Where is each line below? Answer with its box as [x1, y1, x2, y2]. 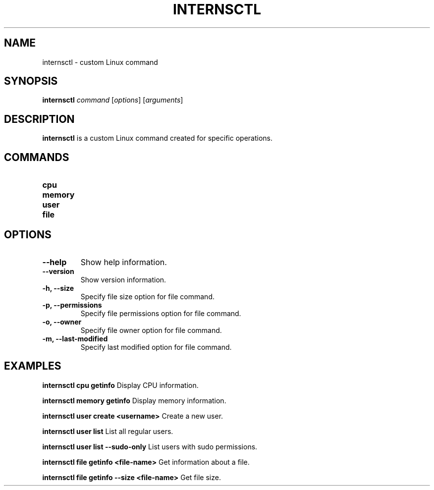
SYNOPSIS [4, 75, 58, 88]
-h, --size [42, 283, 74, 292]
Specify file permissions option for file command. [80, 309, 241, 318]
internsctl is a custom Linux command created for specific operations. [42, 134, 272, 143]
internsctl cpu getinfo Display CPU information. [42, 381, 199, 389]
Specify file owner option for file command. [80, 326, 222, 334]
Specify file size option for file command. [80, 292, 215, 301]
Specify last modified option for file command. [80, 342, 232, 351]
